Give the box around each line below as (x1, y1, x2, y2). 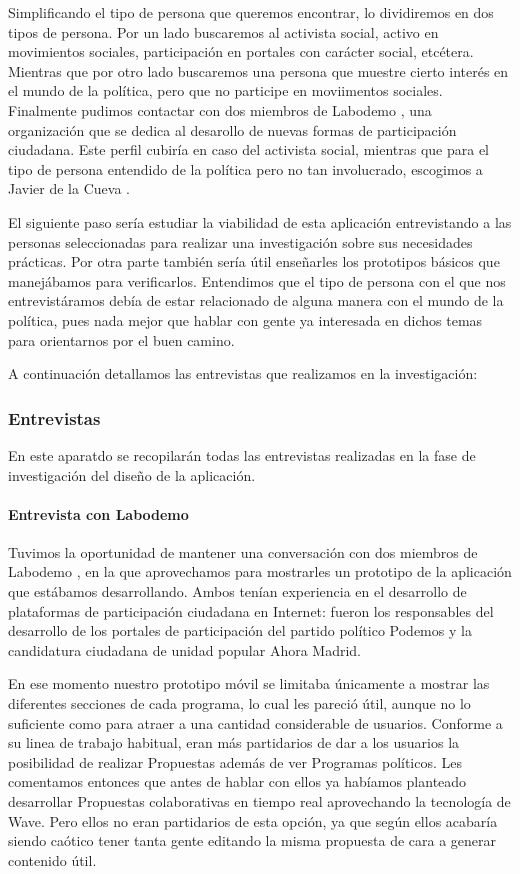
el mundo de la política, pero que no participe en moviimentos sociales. (8, 80, 443, 101)
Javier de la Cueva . (8, 178, 130, 199)
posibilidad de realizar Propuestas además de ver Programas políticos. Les (8, 751, 463, 772)
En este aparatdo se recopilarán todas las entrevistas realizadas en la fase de (8, 444, 476, 465)
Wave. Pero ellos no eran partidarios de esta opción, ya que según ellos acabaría (8, 810, 498, 831)
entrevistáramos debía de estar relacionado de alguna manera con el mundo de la (8, 290, 504, 311)
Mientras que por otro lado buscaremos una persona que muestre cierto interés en (8, 60, 509, 81)
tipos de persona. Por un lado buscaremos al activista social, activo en (8, 21, 439, 42)
